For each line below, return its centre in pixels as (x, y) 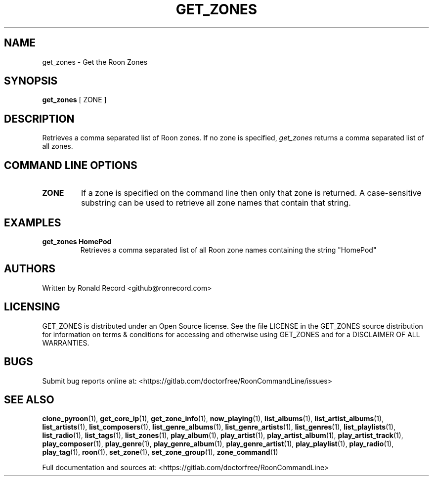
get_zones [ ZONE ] (74, 100)
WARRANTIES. (66, 343)
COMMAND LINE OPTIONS (71, 165)
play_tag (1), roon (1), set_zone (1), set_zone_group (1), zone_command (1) (160, 452)
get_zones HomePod (77, 241)
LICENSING (32, 307)
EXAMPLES (33, 222)
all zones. (58, 146)
